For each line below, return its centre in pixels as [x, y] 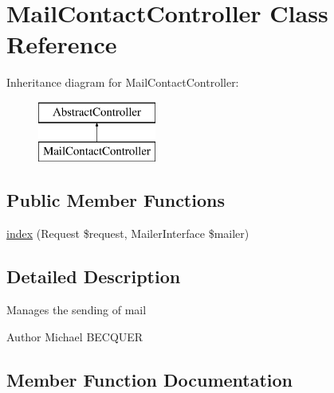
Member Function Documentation [150, 379]
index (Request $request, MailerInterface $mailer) [128, 233]
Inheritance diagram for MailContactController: [123, 82]
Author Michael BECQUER [75, 336]
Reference [62, 44]
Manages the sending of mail [77, 310]
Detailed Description [94, 276]
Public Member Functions [116, 200]
